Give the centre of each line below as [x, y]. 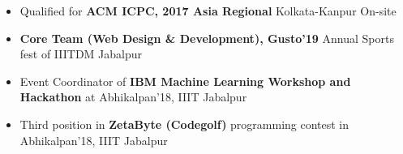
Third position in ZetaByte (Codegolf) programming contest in [184, 124]
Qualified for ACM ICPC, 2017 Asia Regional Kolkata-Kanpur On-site [208, 11]
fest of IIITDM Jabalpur [81, 54]
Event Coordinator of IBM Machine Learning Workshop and [185, 81]
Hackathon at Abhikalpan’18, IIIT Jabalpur [133, 97]
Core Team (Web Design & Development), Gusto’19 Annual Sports [207, 38]
